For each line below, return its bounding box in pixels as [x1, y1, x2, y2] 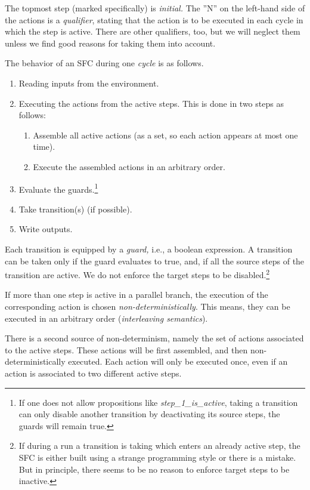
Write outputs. [18, 223, 73, 235]
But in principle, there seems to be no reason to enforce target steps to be [18, 463, 290, 475]
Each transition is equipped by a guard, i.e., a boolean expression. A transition [5, 242, 293, 255]
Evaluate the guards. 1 [18, 181, 98, 195]
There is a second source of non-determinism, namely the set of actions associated [5, 332, 304, 344]
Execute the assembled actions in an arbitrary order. [33, 160, 225, 172]
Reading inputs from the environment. [18, 76, 159, 89]
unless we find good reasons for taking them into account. [5, 36, 216, 49]
